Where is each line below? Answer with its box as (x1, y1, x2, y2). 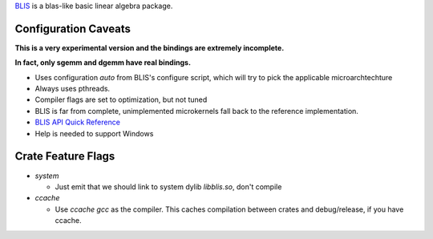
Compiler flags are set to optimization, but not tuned (34, 95, 208, 104)
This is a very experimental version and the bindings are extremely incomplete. (14, 43, 285, 52)
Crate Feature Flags (14, 149, 115, 164)
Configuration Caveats (14, 22, 132, 35)
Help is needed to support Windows (34, 128, 154, 138)
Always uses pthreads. (34, 84, 111, 94)
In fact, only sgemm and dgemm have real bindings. (14, 58, 192, 67)
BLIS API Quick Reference (34, 117, 120, 128)
